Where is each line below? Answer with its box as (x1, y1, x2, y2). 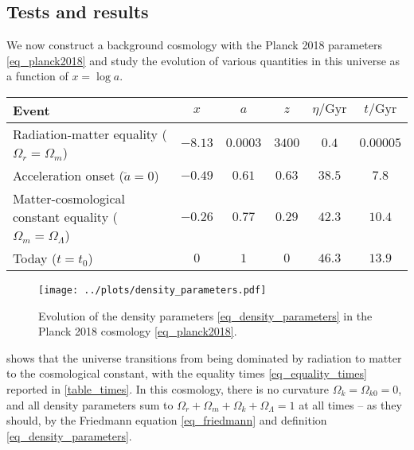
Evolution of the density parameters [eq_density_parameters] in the (38, 307, 373, 324)
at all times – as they (299, 396, 402, 413)
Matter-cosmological (13, 188, 126, 208)
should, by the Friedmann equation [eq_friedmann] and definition (6, 412, 327, 429)
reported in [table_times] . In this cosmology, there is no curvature (6, 381, 329, 398)
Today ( (13, 248, 57, 267)
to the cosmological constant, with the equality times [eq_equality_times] (6, 365, 367, 382)
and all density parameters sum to (6, 396, 174, 413)
